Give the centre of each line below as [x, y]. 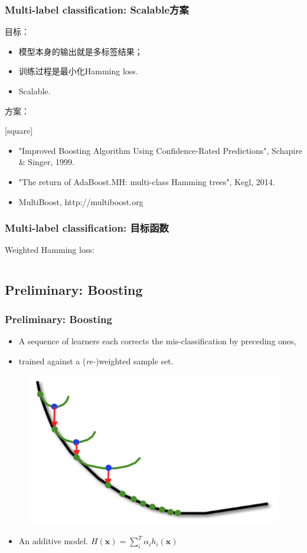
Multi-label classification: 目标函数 [87, 228]
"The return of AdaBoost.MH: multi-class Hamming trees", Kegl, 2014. [147, 181]
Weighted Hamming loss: [50, 250]
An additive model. [53, 541]
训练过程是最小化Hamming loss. [78, 71]
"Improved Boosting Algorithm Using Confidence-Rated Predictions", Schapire [160, 150]
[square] [19, 131]
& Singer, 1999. [46, 162]
